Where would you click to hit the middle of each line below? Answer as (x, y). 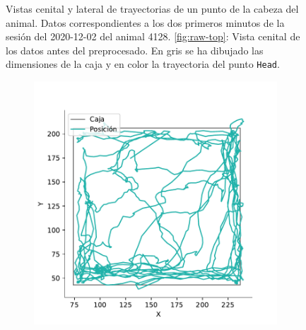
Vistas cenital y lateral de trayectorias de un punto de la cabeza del (152, 8)
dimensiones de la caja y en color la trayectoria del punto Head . (143, 64)
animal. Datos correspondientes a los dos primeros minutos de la (145, 22)
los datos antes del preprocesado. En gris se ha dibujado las (135, 50)
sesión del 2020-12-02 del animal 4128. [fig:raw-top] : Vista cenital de (153, 36)
